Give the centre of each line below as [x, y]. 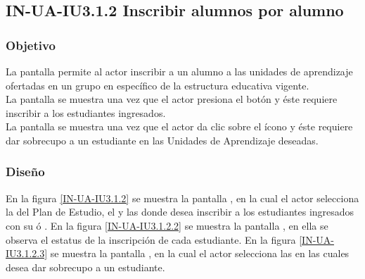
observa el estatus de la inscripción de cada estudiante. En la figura [151, 239]
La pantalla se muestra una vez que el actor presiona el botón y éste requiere [172, 99]
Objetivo [31, 45]
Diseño [25, 172]
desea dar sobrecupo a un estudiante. [85, 267]
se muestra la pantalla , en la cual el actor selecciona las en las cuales [200, 253]
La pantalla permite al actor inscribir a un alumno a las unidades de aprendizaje [179, 71]
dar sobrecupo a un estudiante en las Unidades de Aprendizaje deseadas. [162, 140]
